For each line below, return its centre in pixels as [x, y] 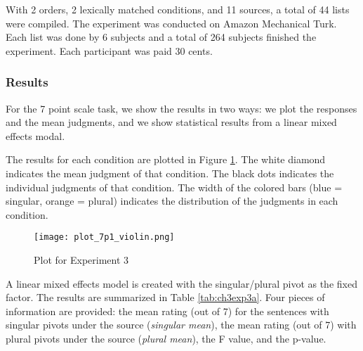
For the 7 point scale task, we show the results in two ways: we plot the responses [181, 108]
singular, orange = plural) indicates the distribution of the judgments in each [172, 201]
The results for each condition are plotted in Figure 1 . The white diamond [166, 159]
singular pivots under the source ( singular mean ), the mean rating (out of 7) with [181, 325]
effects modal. [35, 135]
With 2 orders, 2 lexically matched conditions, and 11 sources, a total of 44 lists [178, 9]
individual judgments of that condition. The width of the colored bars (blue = [174, 187]
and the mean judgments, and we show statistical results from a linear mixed [171, 122]
